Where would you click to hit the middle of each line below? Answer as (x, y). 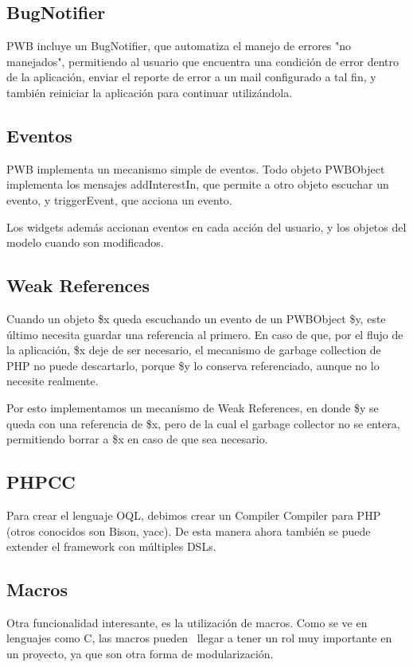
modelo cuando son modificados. (85, 242)
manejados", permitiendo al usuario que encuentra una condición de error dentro (203, 61)
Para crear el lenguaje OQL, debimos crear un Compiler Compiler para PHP (194, 515)
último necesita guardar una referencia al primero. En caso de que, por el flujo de (205, 334)
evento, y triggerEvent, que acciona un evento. (119, 199)
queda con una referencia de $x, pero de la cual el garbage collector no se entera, (203, 423)
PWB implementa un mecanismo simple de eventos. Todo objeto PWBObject (196, 168)
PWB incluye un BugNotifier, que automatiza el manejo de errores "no (179, 46)
